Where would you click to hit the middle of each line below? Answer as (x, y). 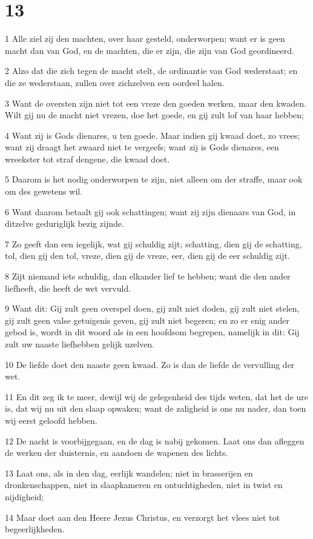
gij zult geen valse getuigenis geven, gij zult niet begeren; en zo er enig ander (147, 320)
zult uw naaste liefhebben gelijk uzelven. (80, 344)
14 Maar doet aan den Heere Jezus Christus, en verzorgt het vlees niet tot (143, 517)
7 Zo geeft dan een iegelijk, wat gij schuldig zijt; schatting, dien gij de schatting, (153, 243)
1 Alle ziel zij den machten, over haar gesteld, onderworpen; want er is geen (145, 38)
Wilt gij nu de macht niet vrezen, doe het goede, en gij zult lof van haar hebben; (154, 115)
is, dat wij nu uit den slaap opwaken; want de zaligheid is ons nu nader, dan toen (156, 408)
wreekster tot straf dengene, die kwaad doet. (87, 159)
